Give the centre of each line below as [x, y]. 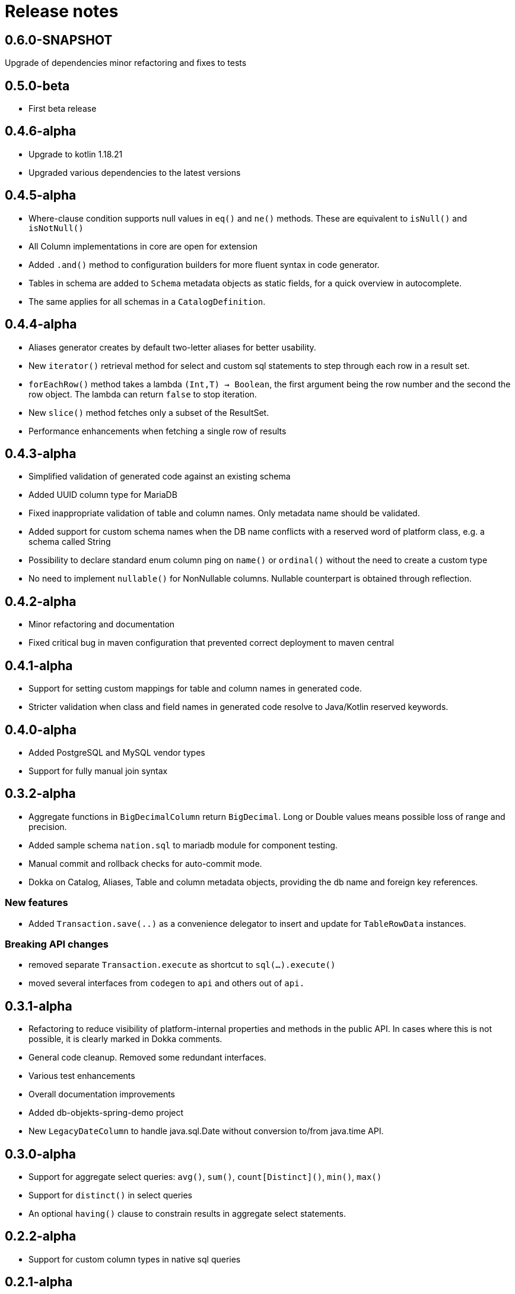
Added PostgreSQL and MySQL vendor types [117, 752]
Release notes [62, 11]
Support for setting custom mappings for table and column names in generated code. [195, 689]
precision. [48, 826]
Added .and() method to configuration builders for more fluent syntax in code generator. [204, 264]
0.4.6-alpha [41, 131]
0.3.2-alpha [40, 794]
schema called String [70, 542]
